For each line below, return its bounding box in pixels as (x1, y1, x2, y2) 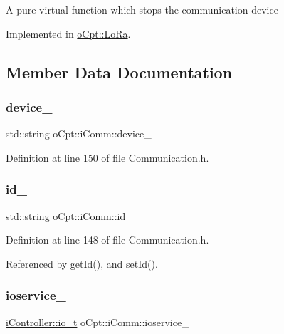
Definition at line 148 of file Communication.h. (6, 232, 209, 247)
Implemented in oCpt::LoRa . (6, 26, 131, 41)
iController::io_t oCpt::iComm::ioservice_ (6, 314, 189, 329)
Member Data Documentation (6, 61, 233, 83)
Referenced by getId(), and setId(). (6, 256, 158, 271)
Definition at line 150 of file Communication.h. (6, 150, 209, 165)
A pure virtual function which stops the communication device (6, 2, 278, 16)
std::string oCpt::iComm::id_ (6, 208, 133, 223)
